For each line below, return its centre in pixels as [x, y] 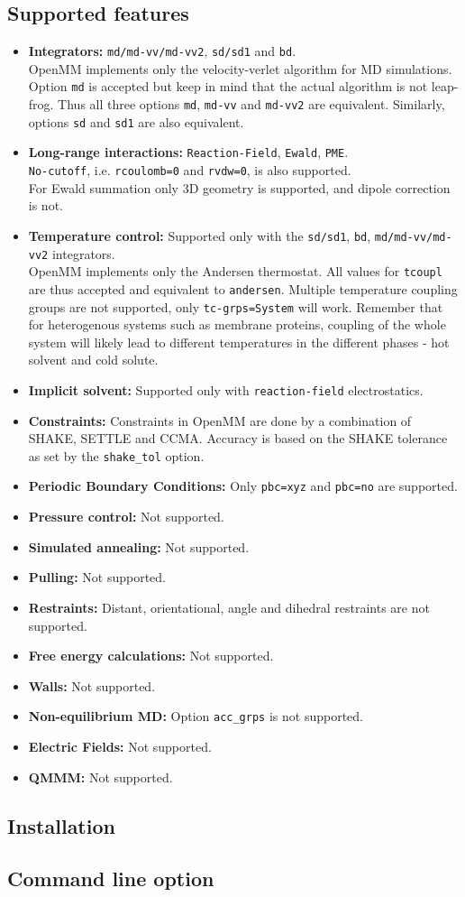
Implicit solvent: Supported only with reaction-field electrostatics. [226, 389]
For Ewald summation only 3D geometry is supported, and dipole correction [239, 187]
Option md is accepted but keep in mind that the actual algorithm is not [228, 86]
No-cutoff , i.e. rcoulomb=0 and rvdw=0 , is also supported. [190, 170]
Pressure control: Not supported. [126, 517]
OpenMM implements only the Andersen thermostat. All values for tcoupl [235, 271]
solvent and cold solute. [93, 360]
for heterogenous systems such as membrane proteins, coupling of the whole [237, 324]
